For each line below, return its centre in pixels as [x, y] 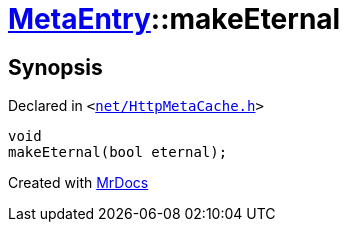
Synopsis [55, 67]
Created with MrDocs [78, 183]
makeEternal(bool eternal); [118, 152]
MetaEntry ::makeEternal [174, 19]
